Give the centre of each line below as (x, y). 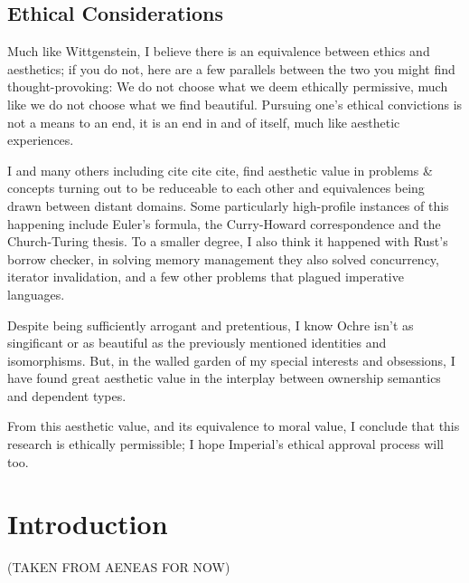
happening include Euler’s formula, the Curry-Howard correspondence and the (224, 223)
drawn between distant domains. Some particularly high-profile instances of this (228, 205)
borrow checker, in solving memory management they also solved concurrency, (223, 258)
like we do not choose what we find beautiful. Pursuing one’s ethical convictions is (235, 104)
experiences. (41, 140)
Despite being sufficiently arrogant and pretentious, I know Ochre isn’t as (211, 325)
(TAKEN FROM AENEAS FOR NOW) (119, 567)
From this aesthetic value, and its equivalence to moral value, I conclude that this (234, 426)
